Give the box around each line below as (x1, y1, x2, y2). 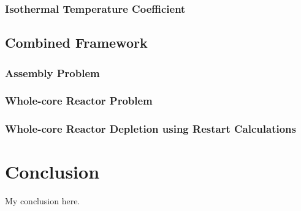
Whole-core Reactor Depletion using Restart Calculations (5, 121, 296, 136)
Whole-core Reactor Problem (5, 93, 153, 108)
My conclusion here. (5, 194, 80, 207)
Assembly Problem (5, 65, 100, 80)
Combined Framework (5, 33, 148, 52)
